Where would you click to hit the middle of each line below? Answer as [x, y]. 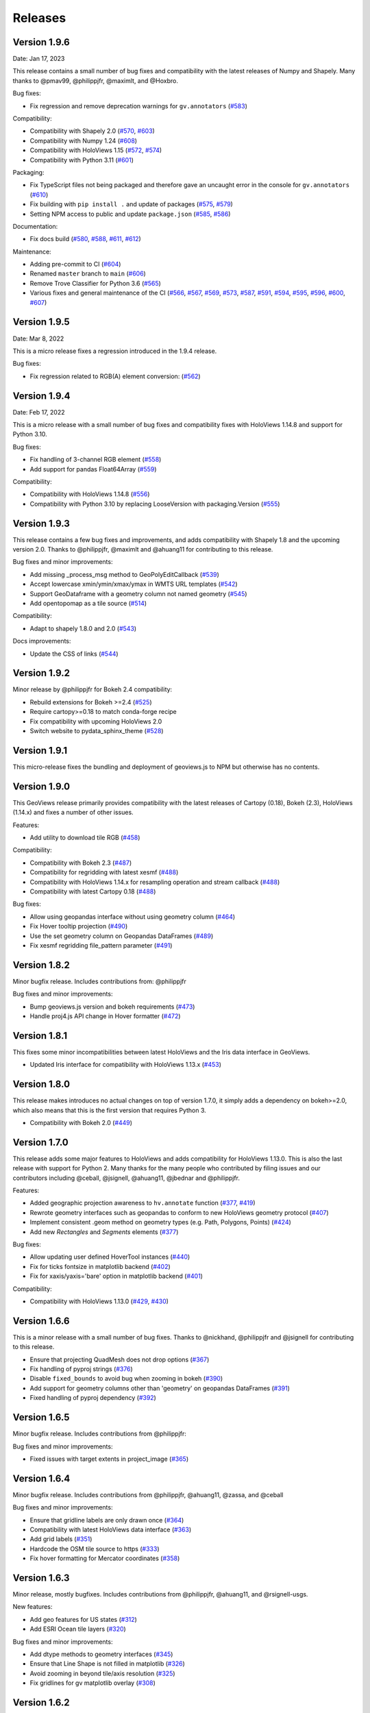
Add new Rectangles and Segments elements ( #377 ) [104, 1232]
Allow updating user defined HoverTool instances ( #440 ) [110, 1257]
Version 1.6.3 [41, 1578]
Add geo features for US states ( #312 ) [83, 1619]
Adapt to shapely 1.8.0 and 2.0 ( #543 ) [83, 628]
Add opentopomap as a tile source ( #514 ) [88, 604]
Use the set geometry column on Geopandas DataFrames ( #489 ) [122, 936]
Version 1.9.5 [41, 322]
